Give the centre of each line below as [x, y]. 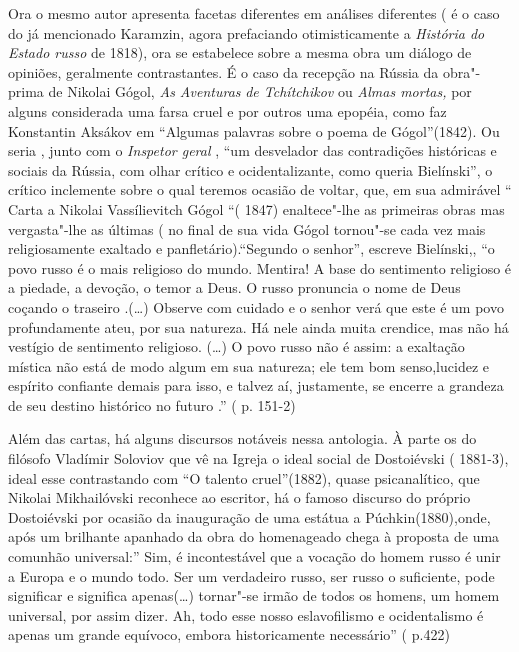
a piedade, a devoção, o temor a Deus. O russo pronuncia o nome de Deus [234, 287]
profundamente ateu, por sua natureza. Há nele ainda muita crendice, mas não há [258, 326]
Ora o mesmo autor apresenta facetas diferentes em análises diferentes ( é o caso [254, 13]
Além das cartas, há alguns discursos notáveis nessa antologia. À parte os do [242, 438]
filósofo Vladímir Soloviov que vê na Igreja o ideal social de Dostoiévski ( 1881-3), [258, 458]
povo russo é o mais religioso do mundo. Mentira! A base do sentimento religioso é [260, 267]
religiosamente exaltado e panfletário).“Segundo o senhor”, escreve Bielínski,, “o [251, 248]
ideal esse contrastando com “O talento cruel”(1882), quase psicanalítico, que [244, 477]
